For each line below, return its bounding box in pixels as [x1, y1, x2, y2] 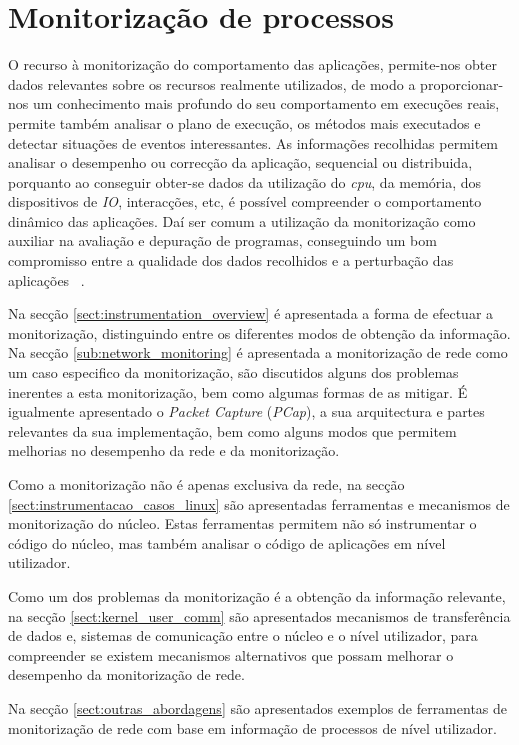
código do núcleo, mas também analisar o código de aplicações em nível [8, 532, 446, 553]
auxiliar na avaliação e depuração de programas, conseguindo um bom [8, 230, 437, 251]
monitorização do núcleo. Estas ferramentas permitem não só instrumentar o [8, 513, 477, 534]
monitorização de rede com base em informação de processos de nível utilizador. [8, 717, 497, 738]
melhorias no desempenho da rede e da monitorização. [8, 440, 340, 461]
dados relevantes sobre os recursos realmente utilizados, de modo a [8, 73, 416, 94]
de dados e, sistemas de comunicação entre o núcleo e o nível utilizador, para [8, 625, 478, 646]
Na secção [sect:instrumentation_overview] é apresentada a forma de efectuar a [8, 303, 494, 324]
